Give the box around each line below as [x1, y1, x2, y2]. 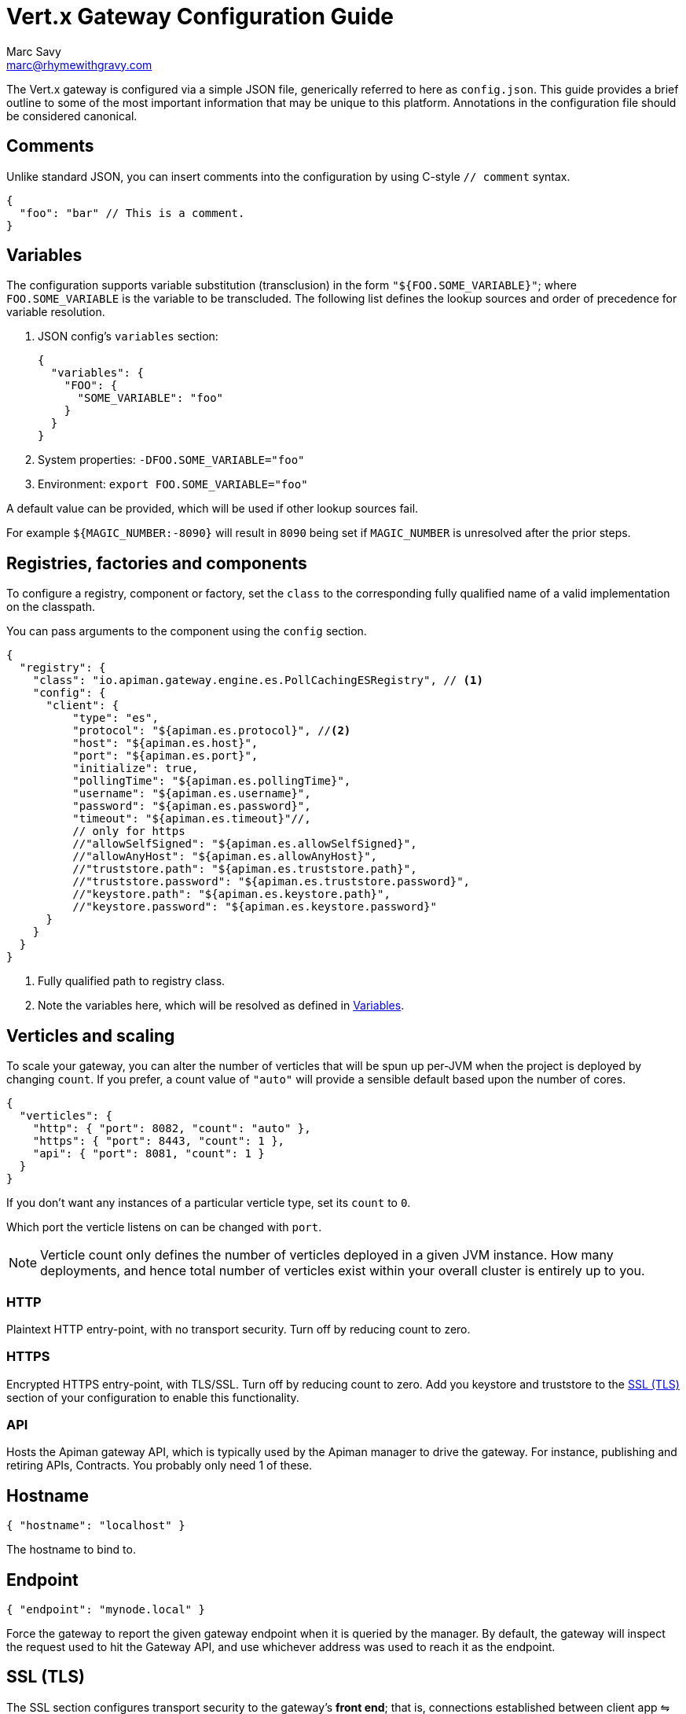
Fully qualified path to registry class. [38, 974, 226, 988]
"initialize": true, [72, 762, 199, 775]
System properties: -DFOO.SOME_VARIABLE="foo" [38, 453, 305, 467]
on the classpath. [6, 600, 96, 614]
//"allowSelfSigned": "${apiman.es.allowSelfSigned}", [72, 837, 417, 851]
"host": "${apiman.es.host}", [72, 737, 259, 750]
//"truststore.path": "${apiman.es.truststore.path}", [72, 863, 417, 876]
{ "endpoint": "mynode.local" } [6, 1603, 205, 1617]
